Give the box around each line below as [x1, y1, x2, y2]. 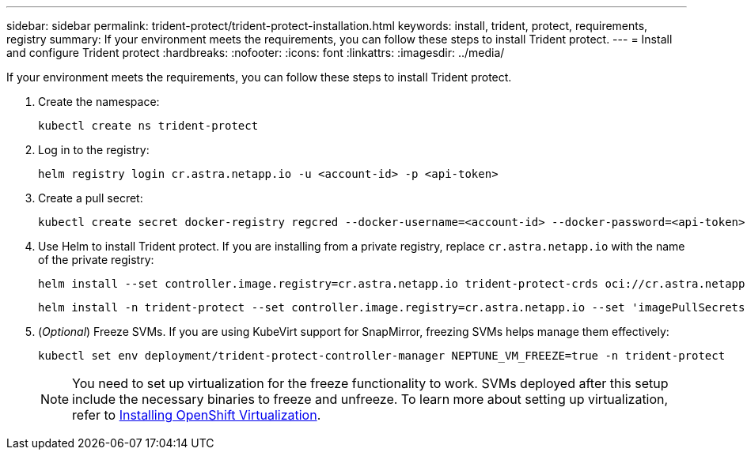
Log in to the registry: [38, 143, 150, 156]
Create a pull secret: [38, 191, 143, 205]
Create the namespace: [38, 95, 160, 108]
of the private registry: [38, 253, 154, 266]
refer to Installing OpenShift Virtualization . [72, 407, 321, 423]
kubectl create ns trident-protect [38, 119, 259, 132]
